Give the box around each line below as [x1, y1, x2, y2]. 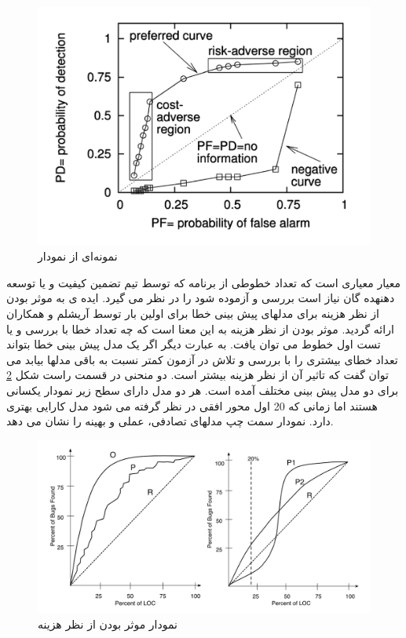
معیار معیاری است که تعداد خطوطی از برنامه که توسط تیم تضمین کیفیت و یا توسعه [6, 274, 401, 290]
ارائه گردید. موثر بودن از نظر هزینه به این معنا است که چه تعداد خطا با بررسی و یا [6, 320, 394, 337]
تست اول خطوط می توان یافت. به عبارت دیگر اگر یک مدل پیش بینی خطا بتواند [6, 336, 381, 352]
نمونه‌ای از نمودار [38, 248, 118, 264]
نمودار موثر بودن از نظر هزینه [38, 615, 177, 632]
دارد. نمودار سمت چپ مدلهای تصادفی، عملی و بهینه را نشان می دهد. [6, 413, 334, 429]
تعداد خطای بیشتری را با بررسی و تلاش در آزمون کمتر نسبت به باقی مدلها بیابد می [6, 351, 398, 367]
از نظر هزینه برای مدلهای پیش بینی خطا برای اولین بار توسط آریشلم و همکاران [6, 305, 379, 322]
